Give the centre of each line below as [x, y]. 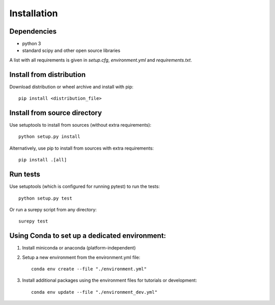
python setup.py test [45, 198]
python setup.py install [49, 137]
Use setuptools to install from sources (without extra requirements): [80, 125]
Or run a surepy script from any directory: [53, 209]
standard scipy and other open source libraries [71, 50]
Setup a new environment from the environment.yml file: [81, 257]
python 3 [32, 44]
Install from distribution [48, 75]
